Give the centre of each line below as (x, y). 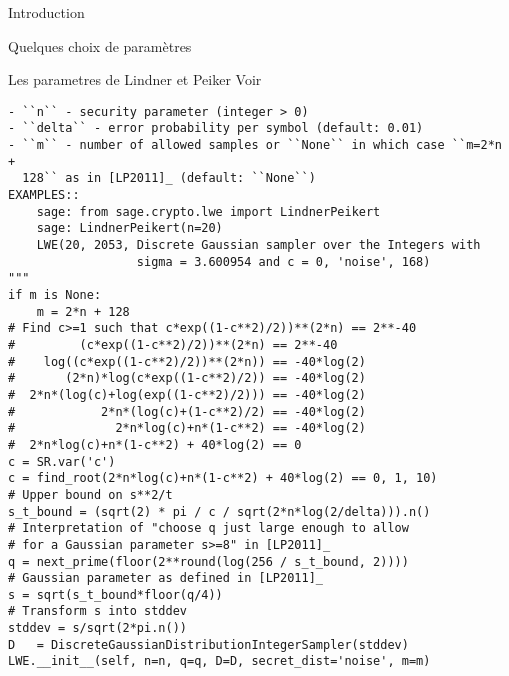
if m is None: (55, 295)
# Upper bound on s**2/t (90, 494)
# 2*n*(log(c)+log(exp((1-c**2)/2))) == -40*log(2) (187, 394)
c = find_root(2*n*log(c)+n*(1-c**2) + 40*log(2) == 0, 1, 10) (223, 478)
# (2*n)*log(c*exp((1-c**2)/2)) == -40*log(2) (187, 378)
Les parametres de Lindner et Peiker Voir (135, 79)
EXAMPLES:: (44, 195)
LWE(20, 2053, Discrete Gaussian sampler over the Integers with (258, 245)
